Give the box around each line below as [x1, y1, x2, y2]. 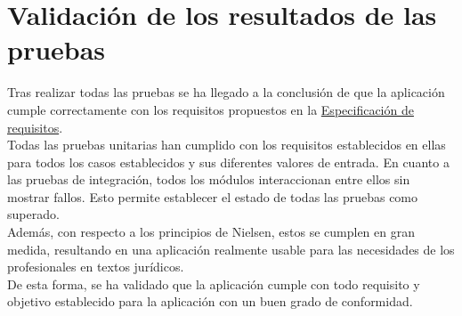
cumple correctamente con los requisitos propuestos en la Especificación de [7, 100, 414, 118]
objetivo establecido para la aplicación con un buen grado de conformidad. [7, 292, 413, 311]
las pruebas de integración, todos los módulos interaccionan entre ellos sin [7, 170, 410, 189]
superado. [7, 205, 60, 223]
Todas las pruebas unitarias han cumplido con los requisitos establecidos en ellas [7, 135, 446, 154]
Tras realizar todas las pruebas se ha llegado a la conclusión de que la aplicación [7, 83, 445, 101]
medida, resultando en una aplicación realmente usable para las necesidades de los [7, 239, 455, 258]
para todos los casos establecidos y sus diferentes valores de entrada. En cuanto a [7, 152, 450, 171]
